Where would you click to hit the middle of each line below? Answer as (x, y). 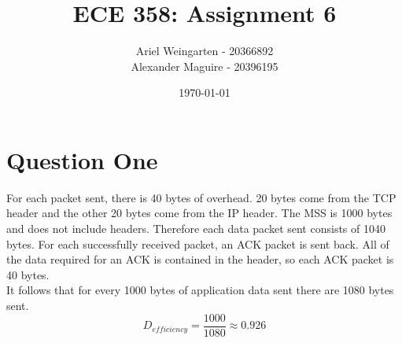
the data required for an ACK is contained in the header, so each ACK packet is (200, 259)
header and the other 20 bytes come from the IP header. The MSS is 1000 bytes (199, 213)
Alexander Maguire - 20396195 (205, 66)
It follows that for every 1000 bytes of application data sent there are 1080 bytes (200, 290)
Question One (82, 159)
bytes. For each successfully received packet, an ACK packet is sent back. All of (198, 243)
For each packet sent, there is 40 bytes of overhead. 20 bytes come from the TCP (201, 197)
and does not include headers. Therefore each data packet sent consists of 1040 (196, 229)
